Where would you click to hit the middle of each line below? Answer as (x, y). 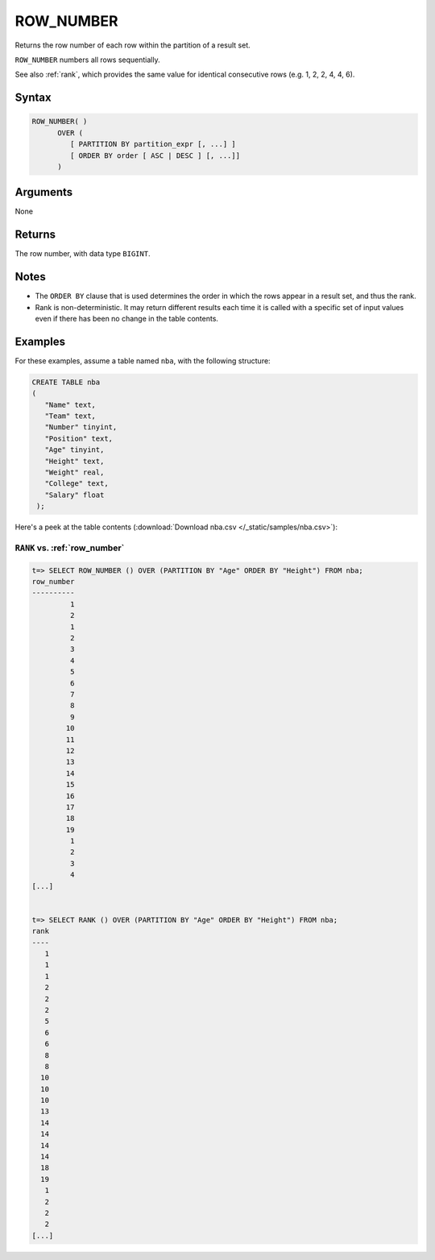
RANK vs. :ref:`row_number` (70, 548)
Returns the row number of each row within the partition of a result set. (133, 45)
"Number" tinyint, (81, 427)
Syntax (33, 98)
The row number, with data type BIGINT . (83, 254)
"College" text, (77, 484)
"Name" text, (70, 404)
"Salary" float (75, 495)
